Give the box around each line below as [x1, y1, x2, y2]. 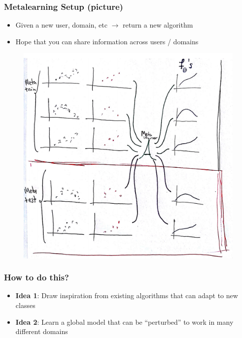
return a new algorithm [122, 20, 193, 30]
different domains [15, 326, 68, 337]
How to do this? [4, 271, 69, 283]
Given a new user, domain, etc [15, 20, 107, 30]
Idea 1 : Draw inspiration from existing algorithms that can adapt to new [15, 290, 238, 301]
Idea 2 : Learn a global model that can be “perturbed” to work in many [15, 316, 234, 327]
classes [15, 300, 35, 310]
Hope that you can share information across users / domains [15, 36, 199, 46]
